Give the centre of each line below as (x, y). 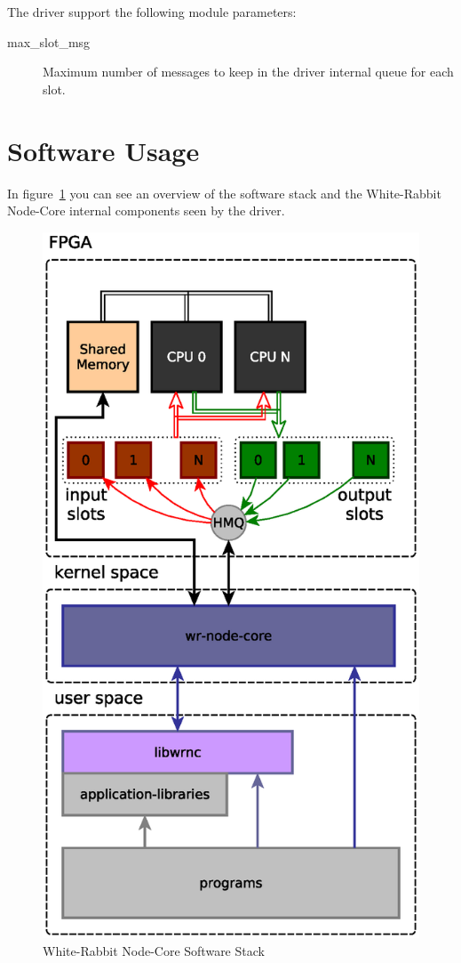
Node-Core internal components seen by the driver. (146, 210)
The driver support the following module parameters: (152, 12)
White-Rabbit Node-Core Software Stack (154, 951)
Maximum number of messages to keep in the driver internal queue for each (248, 72)
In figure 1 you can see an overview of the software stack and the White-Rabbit (224, 193)
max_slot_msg (49, 41)
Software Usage (103, 150)
